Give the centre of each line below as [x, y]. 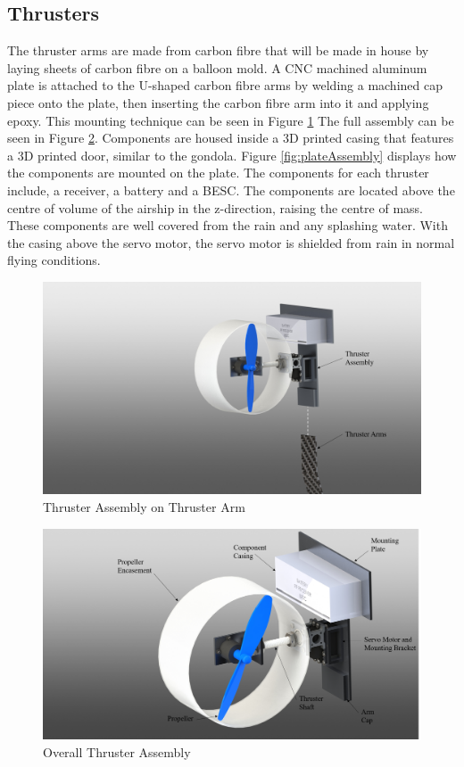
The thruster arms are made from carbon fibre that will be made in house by [218, 50]
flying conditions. [54, 260]
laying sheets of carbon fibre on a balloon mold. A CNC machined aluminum [217, 67]
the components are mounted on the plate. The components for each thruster [218, 173]
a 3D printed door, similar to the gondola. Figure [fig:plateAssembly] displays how [232, 155]
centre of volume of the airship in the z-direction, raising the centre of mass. [215, 207]
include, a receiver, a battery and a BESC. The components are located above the [231, 190]
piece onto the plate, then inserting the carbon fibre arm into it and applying [218, 102]
